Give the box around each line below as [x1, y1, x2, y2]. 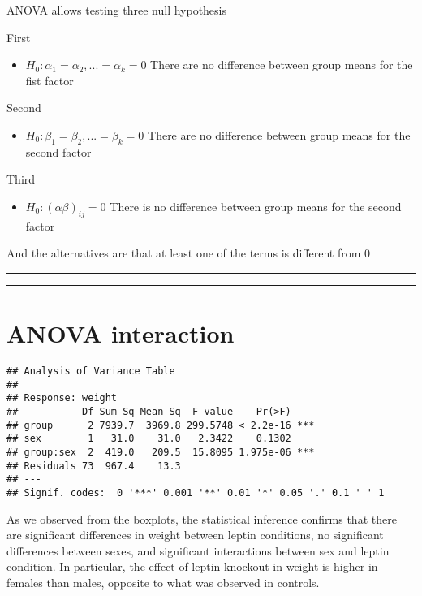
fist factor [25, 71, 74, 89]
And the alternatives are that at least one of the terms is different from [6, 244, 361, 261]
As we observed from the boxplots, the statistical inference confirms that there [6, 510, 397, 527]
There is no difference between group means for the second [110, 197, 402, 214]
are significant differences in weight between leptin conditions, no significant [6, 526, 384, 543]
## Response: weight [6, 392, 118, 404]
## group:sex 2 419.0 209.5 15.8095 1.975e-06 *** [6, 447, 315, 458]
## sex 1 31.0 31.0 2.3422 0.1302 [6, 433, 291, 445]
